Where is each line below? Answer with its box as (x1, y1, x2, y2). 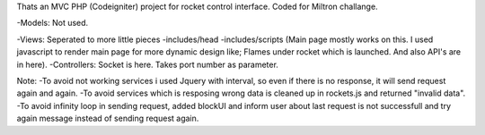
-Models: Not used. (16, 18, 89, 29)
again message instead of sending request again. (16, 113, 199, 124)
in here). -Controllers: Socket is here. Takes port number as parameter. (16, 59, 278, 70)
